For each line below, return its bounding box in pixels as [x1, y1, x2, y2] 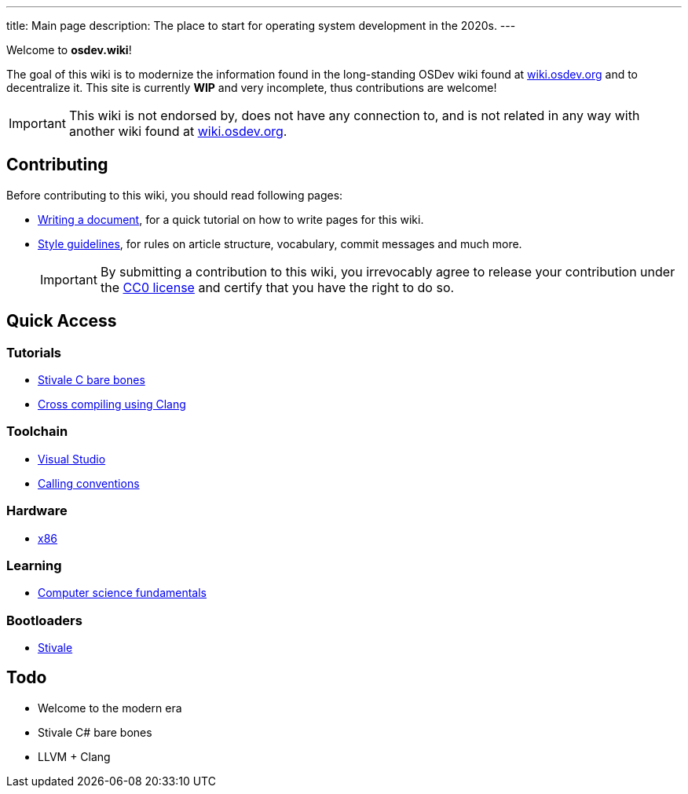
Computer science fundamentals [38, 586, 207, 600]
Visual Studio [38, 452, 106, 466]
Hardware [6, 503, 68, 519]
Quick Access [6, 311, 117, 331]
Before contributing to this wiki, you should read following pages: [6, 188, 343, 202]
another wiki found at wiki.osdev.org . [68, 123, 287, 139]
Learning [6, 557, 62, 573]
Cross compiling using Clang [38, 397, 186, 412]
